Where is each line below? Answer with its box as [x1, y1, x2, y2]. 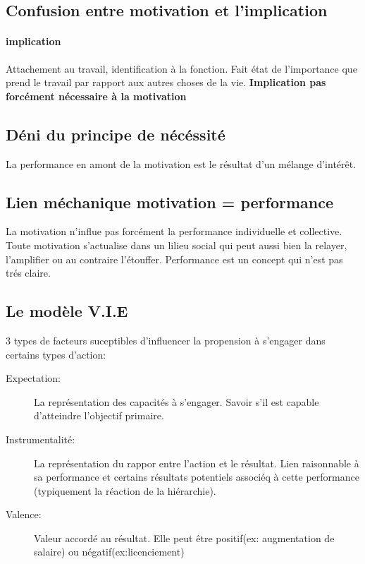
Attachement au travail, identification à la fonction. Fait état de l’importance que [6, 61, 357, 76]
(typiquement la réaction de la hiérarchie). [34, 483, 216, 498]
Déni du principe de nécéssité [6, 123, 225, 145]
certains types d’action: [6, 347, 106, 361]
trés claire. [6, 265, 51, 280]
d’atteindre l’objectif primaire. [34, 408, 164, 423]
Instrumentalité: [6, 431, 75, 446]
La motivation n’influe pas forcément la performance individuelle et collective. [6, 224, 342, 239]
